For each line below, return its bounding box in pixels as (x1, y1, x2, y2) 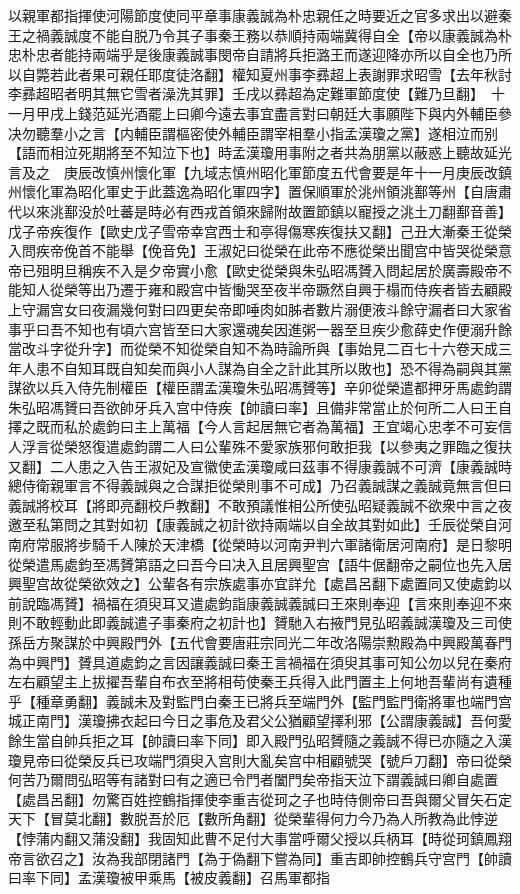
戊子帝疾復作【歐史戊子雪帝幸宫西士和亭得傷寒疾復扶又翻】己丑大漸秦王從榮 (8, 220, 512, 241)
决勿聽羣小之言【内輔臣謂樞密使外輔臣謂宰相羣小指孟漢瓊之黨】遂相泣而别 (8, 122, 498, 143)
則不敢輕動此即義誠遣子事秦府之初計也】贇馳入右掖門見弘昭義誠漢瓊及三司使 (8, 612, 512, 633)
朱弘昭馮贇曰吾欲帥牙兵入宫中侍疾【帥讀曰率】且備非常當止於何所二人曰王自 (8, 396, 512, 417)
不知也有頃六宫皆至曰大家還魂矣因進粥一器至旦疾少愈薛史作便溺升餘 (63, 318, 512, 339)
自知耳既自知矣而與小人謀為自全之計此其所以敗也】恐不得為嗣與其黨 (63, 357, 512, 378)
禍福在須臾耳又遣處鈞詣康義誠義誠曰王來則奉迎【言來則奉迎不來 (91, 592, 512, 613)
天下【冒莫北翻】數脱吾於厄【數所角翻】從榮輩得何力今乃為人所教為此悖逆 (8, 808, 498, 829)
